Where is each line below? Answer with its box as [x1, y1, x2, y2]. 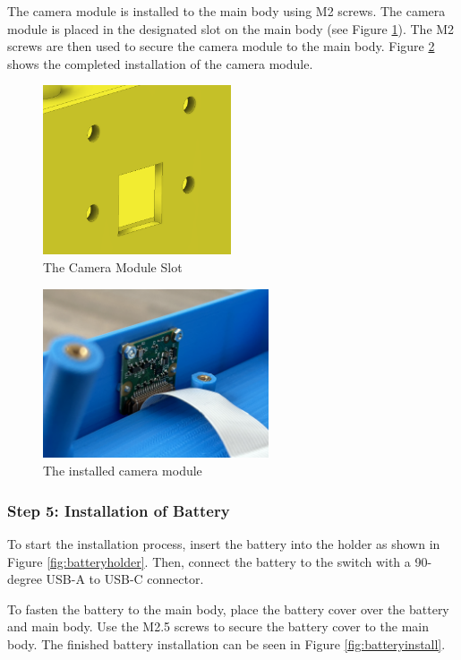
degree [7, 570, 42, 588]
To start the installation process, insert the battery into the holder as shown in [7, 534, 440, 553]
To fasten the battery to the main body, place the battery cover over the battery [7, 599, 449, 618]
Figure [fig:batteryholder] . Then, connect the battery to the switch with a [7, 552, 411, 570]
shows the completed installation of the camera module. [7, 54, 313, 73]
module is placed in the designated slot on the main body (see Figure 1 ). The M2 [7, 19, 455, 38]
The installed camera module [43, 461, 202, 480]
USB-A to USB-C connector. [46, 570, 204, 588]
